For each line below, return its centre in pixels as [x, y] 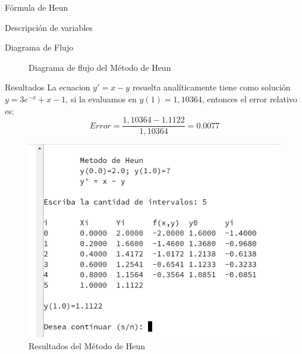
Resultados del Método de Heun [87, 345]
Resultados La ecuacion [48, 87]
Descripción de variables [49, 27]
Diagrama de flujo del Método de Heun [100, 67]
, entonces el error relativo [249, 98]
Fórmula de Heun [37, 7]
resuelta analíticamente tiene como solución [211, 87]
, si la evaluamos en [101, 98]
